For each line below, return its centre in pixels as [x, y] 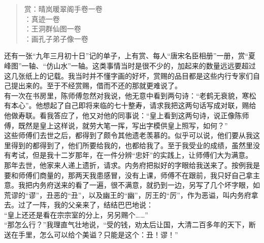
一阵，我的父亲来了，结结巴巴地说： [93, 205]
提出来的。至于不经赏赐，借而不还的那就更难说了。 [96, 85]
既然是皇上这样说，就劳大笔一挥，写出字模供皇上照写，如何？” [123, 125]
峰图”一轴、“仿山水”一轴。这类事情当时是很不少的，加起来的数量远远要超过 [130, 65]
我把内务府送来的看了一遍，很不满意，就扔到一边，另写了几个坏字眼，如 [139, 185]
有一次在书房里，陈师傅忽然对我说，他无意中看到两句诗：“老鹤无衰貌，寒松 [130, 95]
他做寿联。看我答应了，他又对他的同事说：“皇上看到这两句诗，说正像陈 [123, 115]
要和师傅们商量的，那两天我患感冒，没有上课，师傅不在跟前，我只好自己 [125, 175]
